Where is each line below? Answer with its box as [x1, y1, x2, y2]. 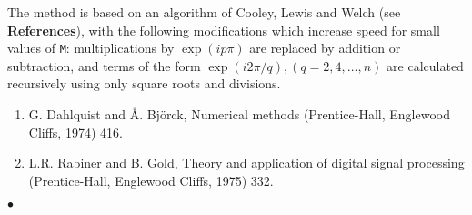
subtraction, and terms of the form [7, 56, 201, 75]
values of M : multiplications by [7, 38, 175, 57]
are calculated [387, 56, 464, 75]
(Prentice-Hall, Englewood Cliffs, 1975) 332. [28, 170, 274, 189]
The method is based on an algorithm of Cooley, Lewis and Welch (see [7, 3, 401, 21]
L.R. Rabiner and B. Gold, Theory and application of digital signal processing [28, 153, 465, 172]
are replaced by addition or [249, 38, 401, 57]
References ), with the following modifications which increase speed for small [7, 20, 440, 39]
